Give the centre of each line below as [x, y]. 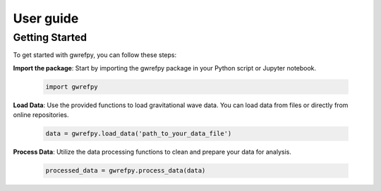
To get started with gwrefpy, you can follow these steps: [95, 55]
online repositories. [41, 115]
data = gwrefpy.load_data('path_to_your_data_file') [139, 134]
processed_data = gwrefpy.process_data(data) [126, 171]
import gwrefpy [72, 87]
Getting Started [50, 37]
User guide [46, 18]
